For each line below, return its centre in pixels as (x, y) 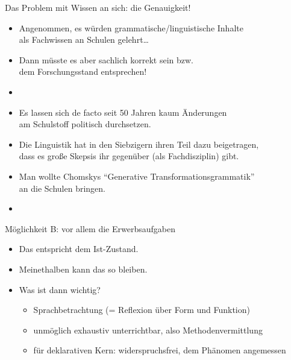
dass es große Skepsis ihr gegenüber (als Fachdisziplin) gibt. (129, 156)
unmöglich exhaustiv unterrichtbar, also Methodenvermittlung (148, 330)
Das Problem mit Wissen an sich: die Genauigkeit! (98, 7)
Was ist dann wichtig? (60, 289)
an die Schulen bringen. (62, 188)
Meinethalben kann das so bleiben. (83, 269)
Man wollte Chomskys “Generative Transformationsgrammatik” (137, 176)
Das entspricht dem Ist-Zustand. (79, 249)
